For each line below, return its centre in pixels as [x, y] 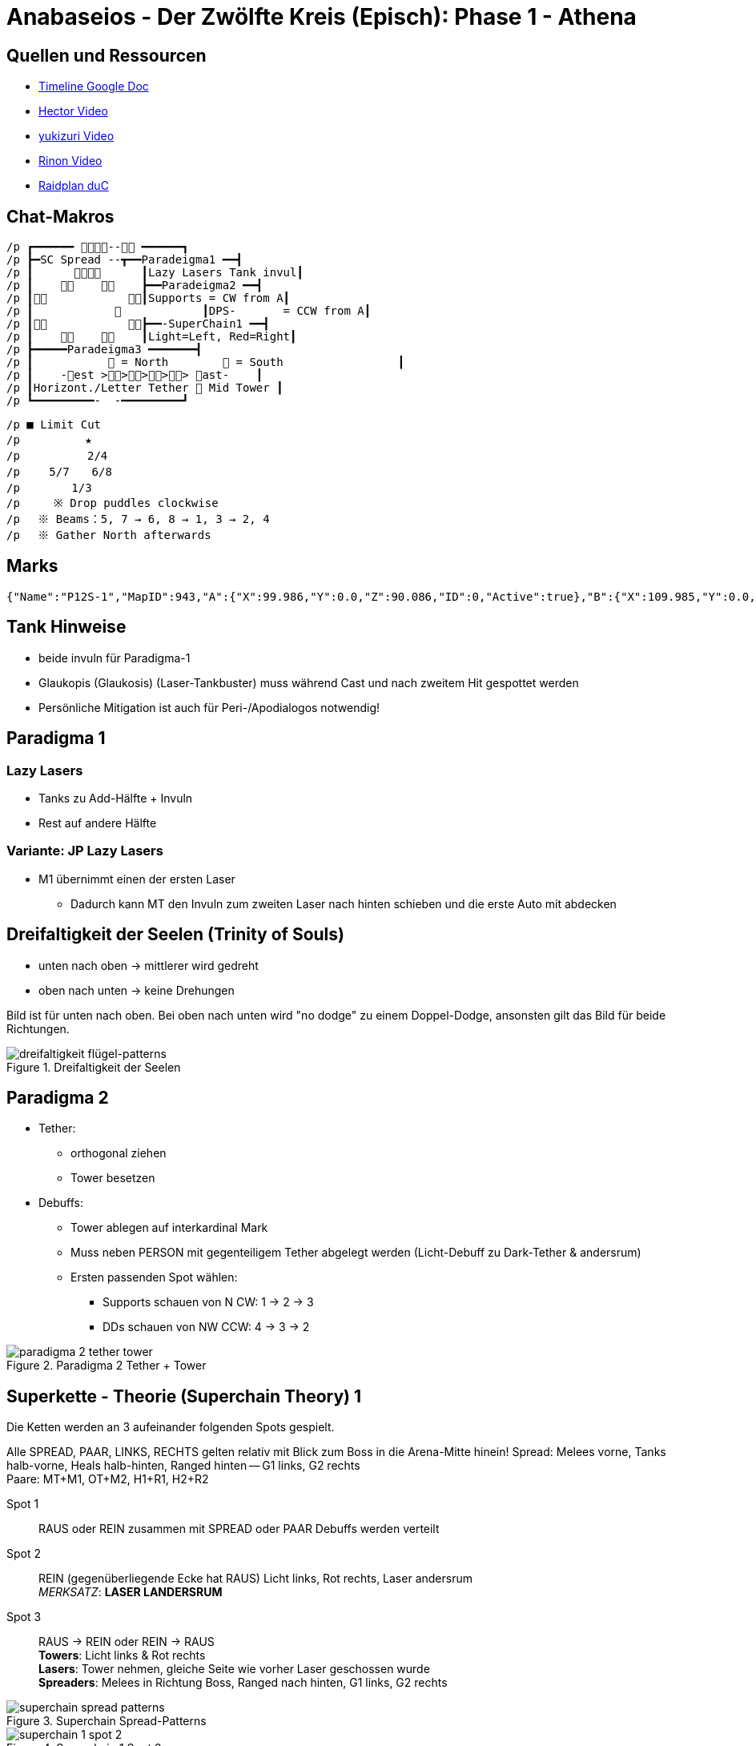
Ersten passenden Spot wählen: [154, 1277]
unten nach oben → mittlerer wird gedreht [149, 965]
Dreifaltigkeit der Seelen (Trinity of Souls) [175, 935]
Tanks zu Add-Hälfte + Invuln [116, 798]
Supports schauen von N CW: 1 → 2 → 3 [208, 1302]
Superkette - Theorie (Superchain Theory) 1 [184, 1396]
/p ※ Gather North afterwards [109, 535]
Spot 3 [24, 1617]
